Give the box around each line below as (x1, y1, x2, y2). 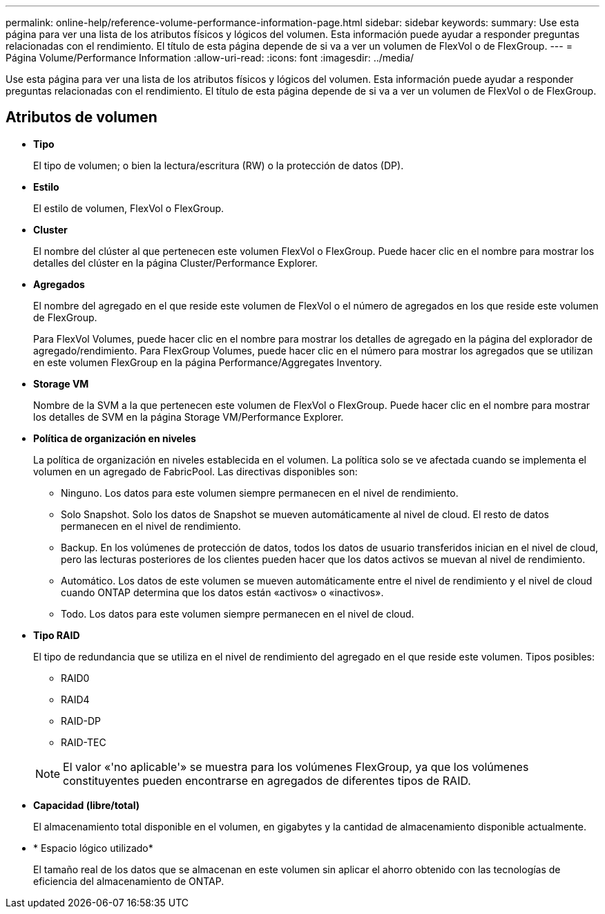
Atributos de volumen (6, 108, 157, 126)
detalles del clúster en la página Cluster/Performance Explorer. (33, 256, 318, 269)
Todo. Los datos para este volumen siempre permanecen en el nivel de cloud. (61, 607, 414, 620)
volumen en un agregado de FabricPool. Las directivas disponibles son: (33, 465, 358, 477)
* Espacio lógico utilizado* (33, 841, 153, 854)
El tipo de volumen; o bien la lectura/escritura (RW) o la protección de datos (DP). (33, 159, 404, 171)
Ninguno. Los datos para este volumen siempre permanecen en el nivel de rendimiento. (61, 486, 459, 499)
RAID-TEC (61, 736, 106, 748)
